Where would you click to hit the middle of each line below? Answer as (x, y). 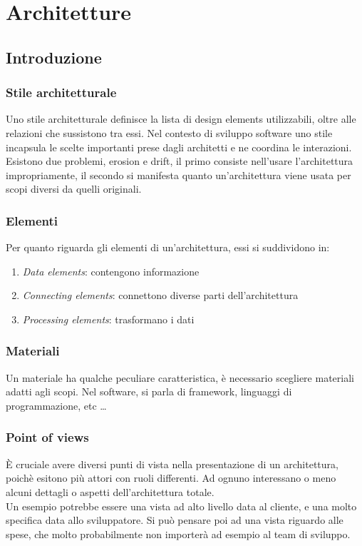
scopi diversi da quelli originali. (74, 189)
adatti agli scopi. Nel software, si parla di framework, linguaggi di (149, 391)
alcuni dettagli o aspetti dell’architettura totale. (110, 491)
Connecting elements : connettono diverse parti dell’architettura (160, 295)
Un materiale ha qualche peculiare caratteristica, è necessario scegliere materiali (180, 377)
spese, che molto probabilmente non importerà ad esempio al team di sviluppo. (178, 534)
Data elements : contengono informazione (111, 271)
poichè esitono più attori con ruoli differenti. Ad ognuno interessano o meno (171, 478)
